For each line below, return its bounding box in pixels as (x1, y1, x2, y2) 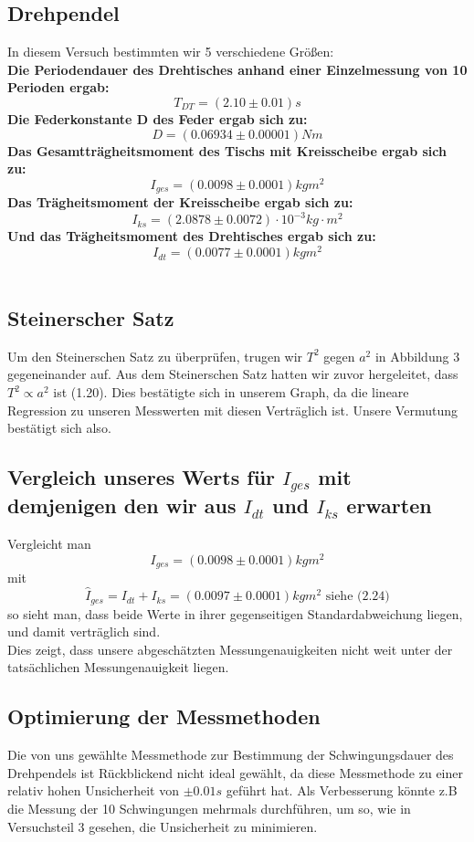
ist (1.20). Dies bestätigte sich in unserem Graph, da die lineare (53, 383, 409, 402)
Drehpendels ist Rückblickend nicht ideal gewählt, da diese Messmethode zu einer (7, 763, 463, 782)
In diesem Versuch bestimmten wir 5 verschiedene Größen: (7, 42, 334, 61)
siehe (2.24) (325, 590, 390, 604)
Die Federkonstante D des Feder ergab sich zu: (7, 109, 308, 128)
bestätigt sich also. (7, 418, 111, 437)
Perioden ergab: (7, 78, 110, 97)
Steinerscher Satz (7, 304, 174, 332)
